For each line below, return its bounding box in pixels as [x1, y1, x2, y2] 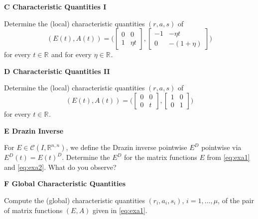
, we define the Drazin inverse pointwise [66, 142, 187, 152]
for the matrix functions [124, 152, 197, 162]
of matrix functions [4, 205, 63, 215]
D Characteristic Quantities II [4, 66, 110, 76]
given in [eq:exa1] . [93, 205, 147, 215]
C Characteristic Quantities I [4, 1, 107, 11]
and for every [51, 49, 92, 60]
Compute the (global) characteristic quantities [4, 195, 145, 205]
